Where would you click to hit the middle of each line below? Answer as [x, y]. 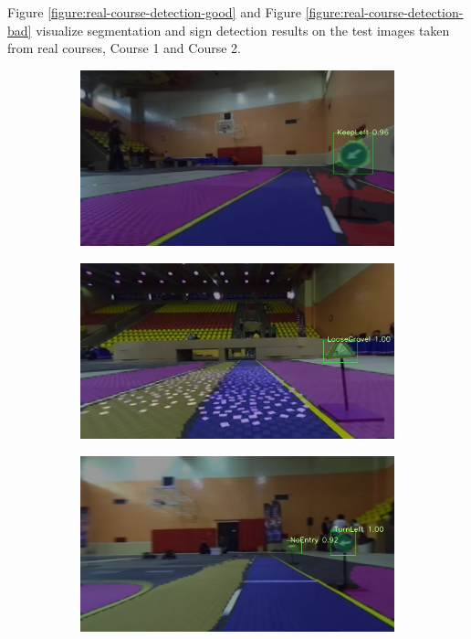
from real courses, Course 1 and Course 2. [124, 48]
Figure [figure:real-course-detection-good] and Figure [154, 12]
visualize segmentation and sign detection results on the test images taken [243, 30]
